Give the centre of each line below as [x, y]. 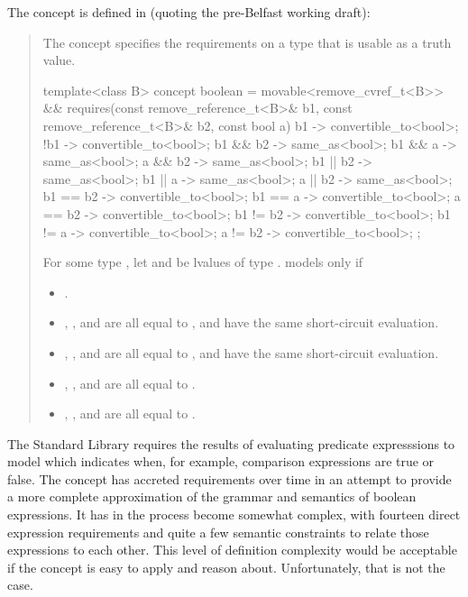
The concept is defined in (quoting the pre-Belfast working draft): [189, 12]
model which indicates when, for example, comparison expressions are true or [221, 461]
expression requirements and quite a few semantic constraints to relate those [218, 532]
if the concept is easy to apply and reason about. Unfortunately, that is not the [226, 567]
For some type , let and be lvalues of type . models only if [203, 262]
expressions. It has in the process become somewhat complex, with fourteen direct [234, 514]
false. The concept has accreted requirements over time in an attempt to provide [229, 478]
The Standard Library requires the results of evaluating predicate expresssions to [231, 443]
